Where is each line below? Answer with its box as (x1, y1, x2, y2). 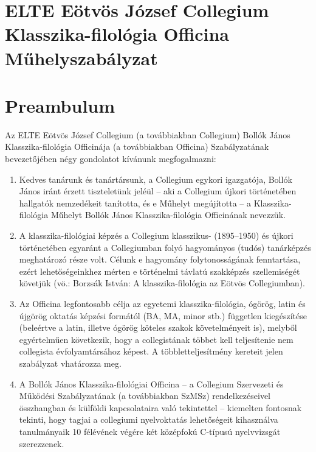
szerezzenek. (19, 437, 64, 450)
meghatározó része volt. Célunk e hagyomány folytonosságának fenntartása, (19, 253, 301, 266)
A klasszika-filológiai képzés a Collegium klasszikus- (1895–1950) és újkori (19, 229, 294, 242)
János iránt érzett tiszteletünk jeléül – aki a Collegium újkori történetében (19, 185, 297, 197)
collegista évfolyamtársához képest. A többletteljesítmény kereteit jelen (19, 345, 283, 358)
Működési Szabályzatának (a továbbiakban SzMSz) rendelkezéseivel (19, 389, 271, 402)
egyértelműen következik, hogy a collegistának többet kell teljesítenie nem (19, 333, 294, 345)
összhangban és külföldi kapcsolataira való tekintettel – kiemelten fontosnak (19, 401, 302, 414)
